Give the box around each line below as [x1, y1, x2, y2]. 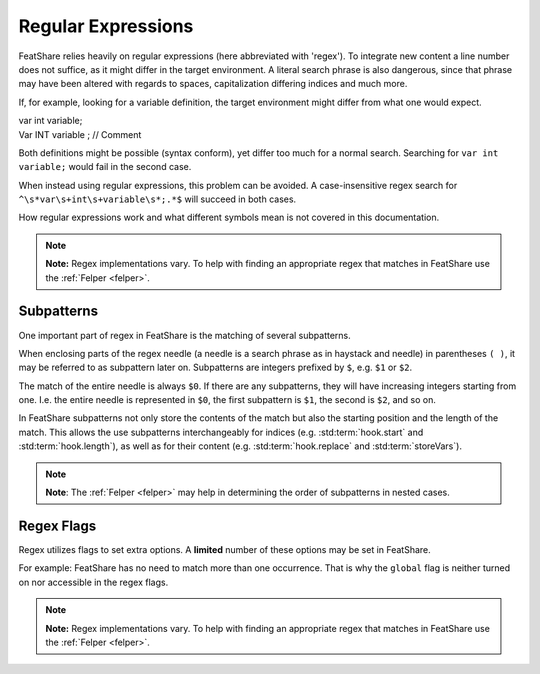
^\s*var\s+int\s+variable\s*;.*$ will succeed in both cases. [18, 193, 297, 205]
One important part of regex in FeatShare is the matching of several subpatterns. [18, 329, 351, 341]
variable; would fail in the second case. [18, 161, 192, 173]
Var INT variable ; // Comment [18, 128, 142, 140]
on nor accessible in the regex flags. [18, 576, 169, 588]
